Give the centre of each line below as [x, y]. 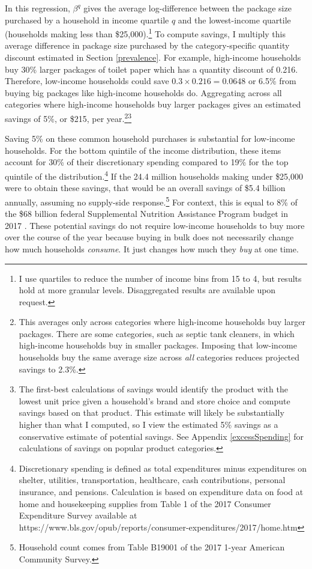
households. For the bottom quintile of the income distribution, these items [143, 150]
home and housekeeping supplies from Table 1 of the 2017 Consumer [145, 503]
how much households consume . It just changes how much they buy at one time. [152, 248]
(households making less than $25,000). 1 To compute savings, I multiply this [145, 33]
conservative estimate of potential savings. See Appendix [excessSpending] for [161, 436]
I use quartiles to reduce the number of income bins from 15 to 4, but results [160, 278]
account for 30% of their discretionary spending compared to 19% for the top [147, 162]
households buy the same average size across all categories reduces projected [159, 357]
